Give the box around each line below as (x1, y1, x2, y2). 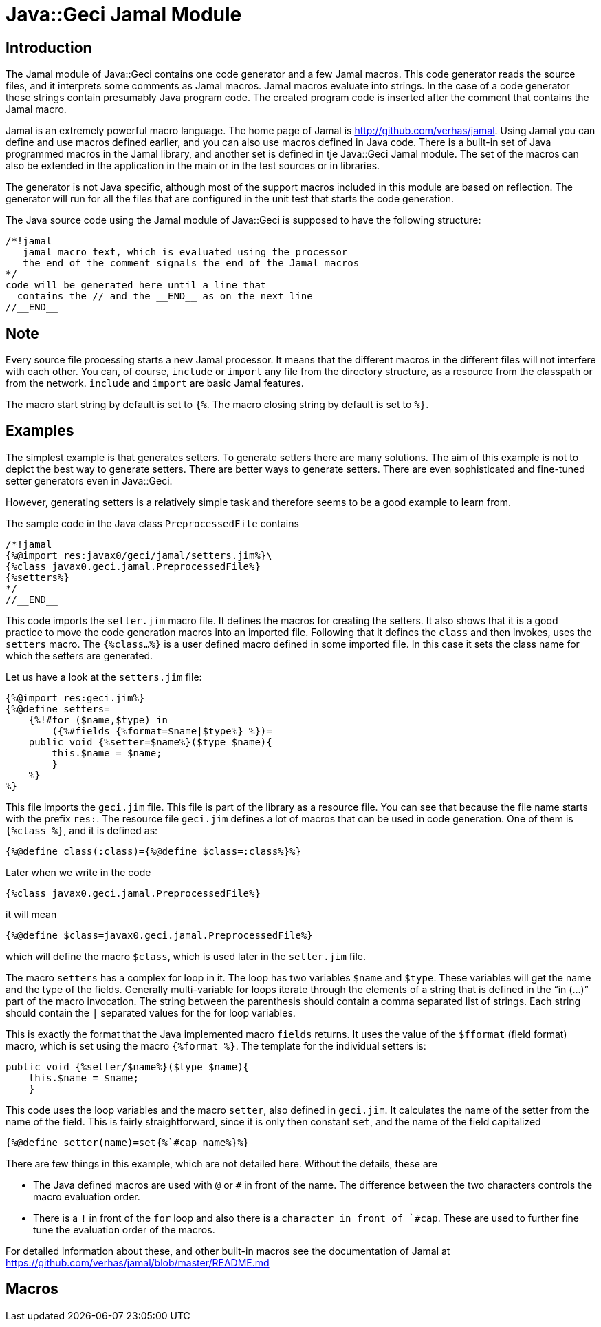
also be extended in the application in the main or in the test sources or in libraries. (6, 160, 380, 172)
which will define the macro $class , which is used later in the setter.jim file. (6, 950, 367, 962)
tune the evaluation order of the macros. (33, 1223, 215, 1235)
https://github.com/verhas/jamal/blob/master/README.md (6, 1256, 270, 1268)
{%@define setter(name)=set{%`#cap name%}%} (6, 1136, 250, 1148)
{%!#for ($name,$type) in (28, 714, 168, 725)
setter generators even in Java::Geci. (6, 474, 173, 487)
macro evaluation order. (33, 1190, 140, 1202)
